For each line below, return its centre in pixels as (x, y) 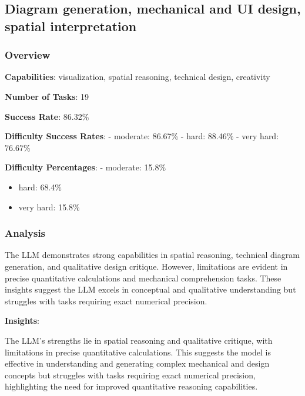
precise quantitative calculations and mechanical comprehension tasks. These (143, 278)
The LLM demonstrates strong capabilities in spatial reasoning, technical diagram (152, 255)
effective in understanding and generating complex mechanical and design (137, 363)
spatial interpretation (71, 26)
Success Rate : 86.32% (47, 116)
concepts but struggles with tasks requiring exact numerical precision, (130, 375)
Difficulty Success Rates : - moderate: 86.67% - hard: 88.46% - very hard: (142, 136)
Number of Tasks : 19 (47, 96)
